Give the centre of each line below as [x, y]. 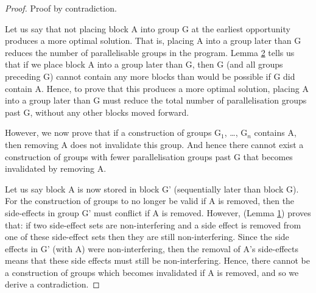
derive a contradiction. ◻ [52, 284]
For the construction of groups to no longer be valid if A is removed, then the [150, 201]
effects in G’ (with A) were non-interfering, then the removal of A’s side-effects [152, 248]
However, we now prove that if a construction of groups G [113, 132]
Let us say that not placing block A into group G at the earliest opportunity [148, 28]
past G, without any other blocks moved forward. [97, 112]
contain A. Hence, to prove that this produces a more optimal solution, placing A [157, 88]
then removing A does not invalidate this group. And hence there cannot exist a [154, 144]
